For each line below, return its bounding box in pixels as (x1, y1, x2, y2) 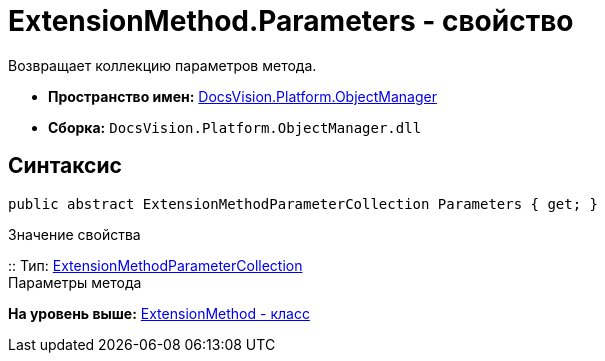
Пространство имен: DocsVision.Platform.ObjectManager (48, 87, 437, 105)
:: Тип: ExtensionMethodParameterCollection (8, 256, 303, 274)
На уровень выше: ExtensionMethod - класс (8, 304, 310, 322)
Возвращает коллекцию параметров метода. (8, 56, 317, 74)
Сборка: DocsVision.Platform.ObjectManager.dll (48, 118, 422, 136)
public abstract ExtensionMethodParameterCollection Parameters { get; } (8, 195, 599, 212)
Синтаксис (8, 153, 122, 179)
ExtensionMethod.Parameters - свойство (8, 4, 574, 38)
